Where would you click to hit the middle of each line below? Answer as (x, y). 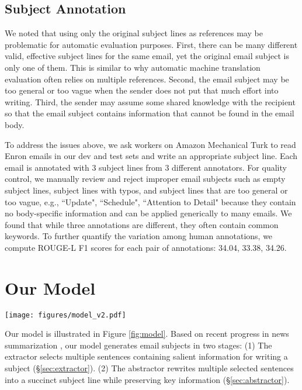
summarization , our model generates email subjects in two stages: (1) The (138, 345)
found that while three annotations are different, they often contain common (142, 224)
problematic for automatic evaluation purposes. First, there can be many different (151, 44)
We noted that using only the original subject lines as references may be (134, 33)
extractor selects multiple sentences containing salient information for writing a (146, 356)
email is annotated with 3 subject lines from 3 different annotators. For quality (146, 167)
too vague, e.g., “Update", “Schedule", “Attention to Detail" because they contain (150, 201)
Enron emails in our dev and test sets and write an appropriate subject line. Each (151, 156)
